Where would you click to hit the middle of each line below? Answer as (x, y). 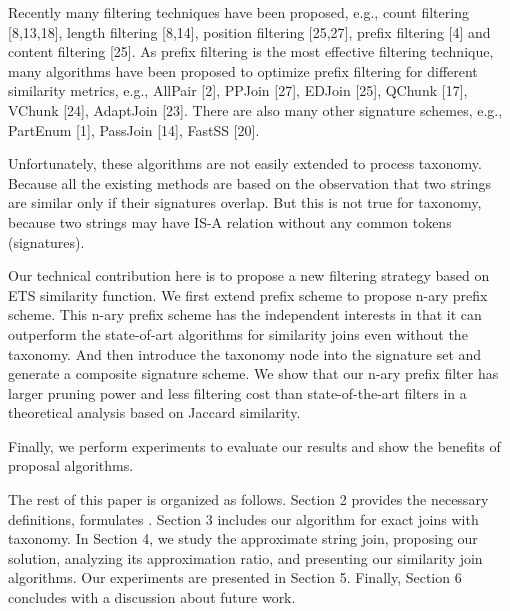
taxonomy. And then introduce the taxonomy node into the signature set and (245, 353)
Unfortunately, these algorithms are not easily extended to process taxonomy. (245, 163)
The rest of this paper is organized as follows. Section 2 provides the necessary (248, 499)
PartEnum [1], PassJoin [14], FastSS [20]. (134, 129)
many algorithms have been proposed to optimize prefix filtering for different (243, 70)
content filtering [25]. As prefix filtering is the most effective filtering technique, (251, 51)
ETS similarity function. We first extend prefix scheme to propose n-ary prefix (248, 294)
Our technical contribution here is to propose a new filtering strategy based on (249, 275)
